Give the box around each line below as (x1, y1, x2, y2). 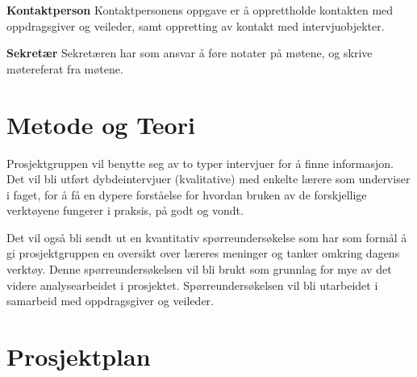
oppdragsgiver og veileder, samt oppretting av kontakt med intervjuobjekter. (6, 17, 385, 34)
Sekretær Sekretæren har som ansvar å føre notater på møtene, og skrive (6, 44, 373, 61)
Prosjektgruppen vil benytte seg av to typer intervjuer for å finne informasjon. (6, 154, 394, 171)
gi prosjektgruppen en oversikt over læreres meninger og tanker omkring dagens (6, 245, 400, 262)
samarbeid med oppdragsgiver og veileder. (6, 292, 214, 309)
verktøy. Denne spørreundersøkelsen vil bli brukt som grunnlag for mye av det (6, 261, 392, 278)
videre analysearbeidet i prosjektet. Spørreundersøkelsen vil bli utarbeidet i (6, 276, 378, 293)
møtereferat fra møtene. (6, 60, 123, 77)
